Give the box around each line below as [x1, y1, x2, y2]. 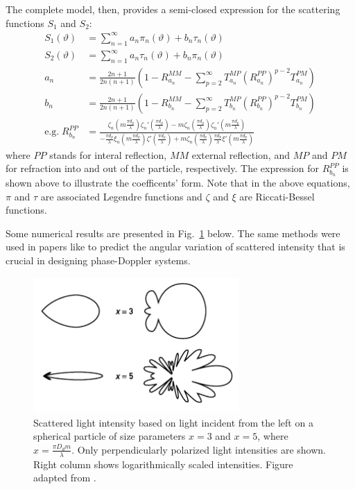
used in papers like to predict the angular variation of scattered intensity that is [6, 239, 345, 254]
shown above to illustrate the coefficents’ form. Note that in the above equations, [6, 175, 350, 190]
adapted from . [33, 470, 96, 485]
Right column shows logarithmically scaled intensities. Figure [33, 456, 293, 471]
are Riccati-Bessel [239, 189, 315, 203]
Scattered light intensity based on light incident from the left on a [33, 415, 313, 429]
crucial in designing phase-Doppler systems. [6, 252, 191, 267]
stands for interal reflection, [49, 147, 167, 162]
